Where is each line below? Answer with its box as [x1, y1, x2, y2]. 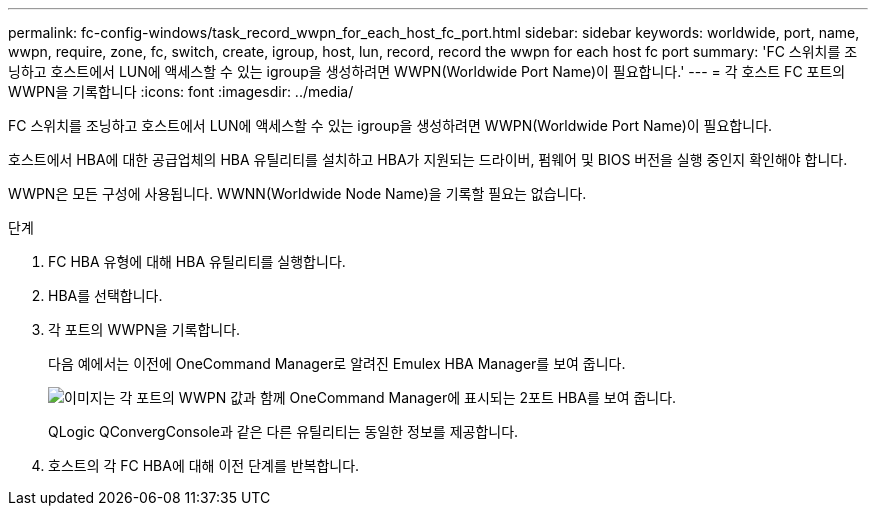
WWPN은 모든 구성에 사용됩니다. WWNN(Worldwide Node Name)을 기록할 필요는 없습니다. [8, 185, 587, 202]
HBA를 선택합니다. [48, 287, 163, 304]
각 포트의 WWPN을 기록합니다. [48, 321, 241, 338]
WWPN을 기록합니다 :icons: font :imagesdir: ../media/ [8, 83, 354, 100]
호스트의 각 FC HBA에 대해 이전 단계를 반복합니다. [48, 457, 360, 474]
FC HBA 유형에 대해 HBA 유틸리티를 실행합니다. [48, 253, 346, 270]
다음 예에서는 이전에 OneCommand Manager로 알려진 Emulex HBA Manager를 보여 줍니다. [48, 355, 626, 372]
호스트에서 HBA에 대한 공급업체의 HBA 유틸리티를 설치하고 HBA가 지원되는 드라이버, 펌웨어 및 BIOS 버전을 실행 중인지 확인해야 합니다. [8, 151, 848, 168]
